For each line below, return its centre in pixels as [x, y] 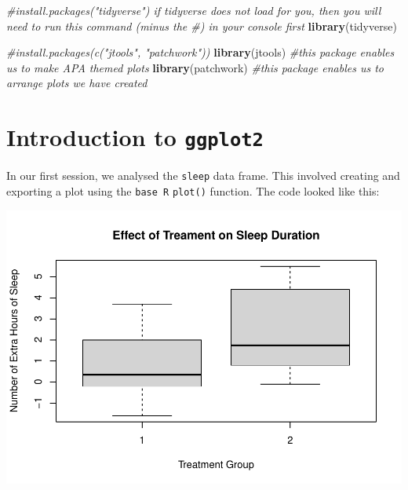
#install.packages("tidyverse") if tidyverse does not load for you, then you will [194, 10]
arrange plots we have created [77, 83]
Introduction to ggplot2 [135, 137]
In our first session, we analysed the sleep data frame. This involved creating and [203, 176]
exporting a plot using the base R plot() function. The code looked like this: [193, 190]
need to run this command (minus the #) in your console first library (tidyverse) [202, 26]
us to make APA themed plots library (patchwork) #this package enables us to [195, 67]
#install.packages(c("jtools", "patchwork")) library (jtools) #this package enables [200, 52]
